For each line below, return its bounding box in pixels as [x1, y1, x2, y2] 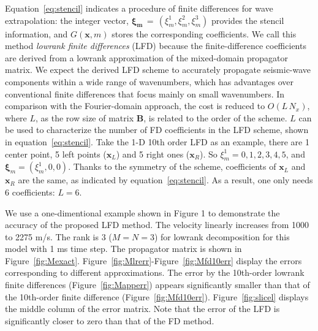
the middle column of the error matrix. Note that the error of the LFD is [5, 302, 280, 315]
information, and [5, 27, 68, 40]
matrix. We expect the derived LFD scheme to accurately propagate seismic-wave [5, 63, 311, 76]
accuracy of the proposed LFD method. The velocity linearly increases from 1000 [5, 218, 309, 231]
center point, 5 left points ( [5, 147, 107, 160]
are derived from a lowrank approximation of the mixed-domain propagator [5, 51, 288, 64]
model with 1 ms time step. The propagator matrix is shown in [5, 242, 242, 255]
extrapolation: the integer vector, [5, 13, 129, 26]
